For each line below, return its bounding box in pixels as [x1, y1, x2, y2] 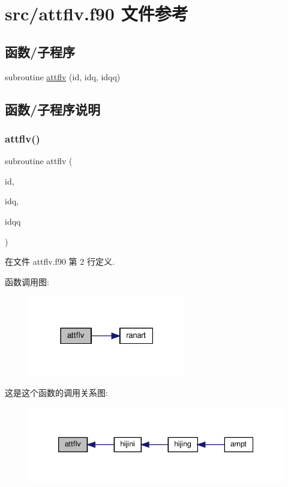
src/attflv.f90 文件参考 [5, 1, 188, 26]
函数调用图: [5, 275, 49, 288]
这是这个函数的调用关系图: [5, 386, 108, 399]
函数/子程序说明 [5, 99, 101, 118]
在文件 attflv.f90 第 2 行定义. [5, 255, 115, 268]
